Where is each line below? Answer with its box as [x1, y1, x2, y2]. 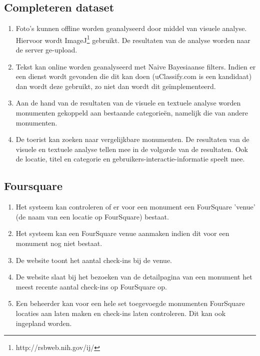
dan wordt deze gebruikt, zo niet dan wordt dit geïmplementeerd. [15, 80, 216, 91]
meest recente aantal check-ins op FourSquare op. [15, 281, 167, 291]
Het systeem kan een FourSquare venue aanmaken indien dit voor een [15, 228, 229, 238]
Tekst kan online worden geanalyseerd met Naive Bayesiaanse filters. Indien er [15, 61, 256, 71]
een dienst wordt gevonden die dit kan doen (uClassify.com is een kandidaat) [15, 71, 252, 81]
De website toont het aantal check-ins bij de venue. [15, 254, 172, 265]
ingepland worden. [15, 317, 72, 328]
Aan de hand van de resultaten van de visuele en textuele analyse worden [15, 97, 241, 108]
